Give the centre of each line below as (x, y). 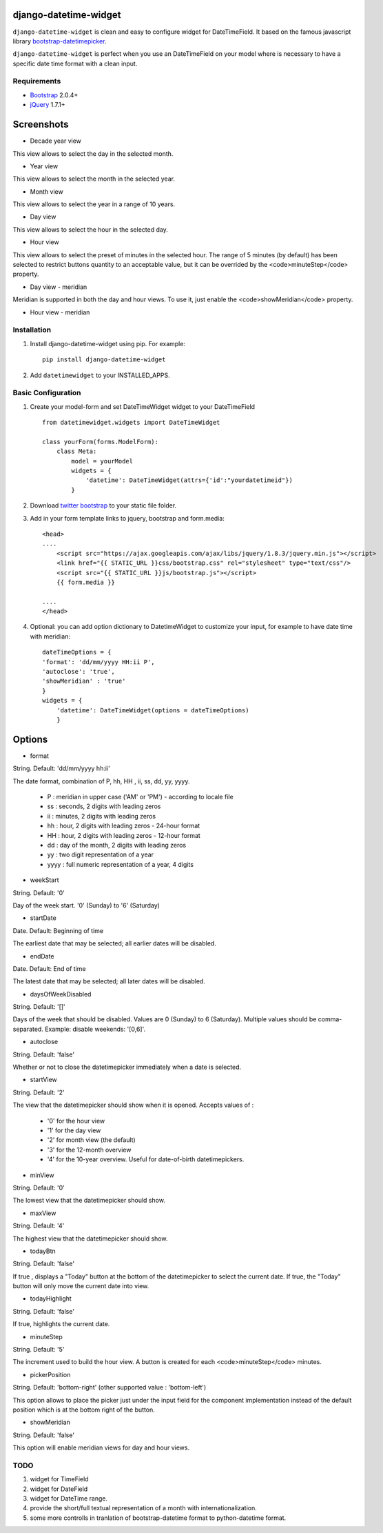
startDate (43, 918)
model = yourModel (102, 461)
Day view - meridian (59, 287)
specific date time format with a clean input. (75, 63)
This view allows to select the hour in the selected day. (90, 229)
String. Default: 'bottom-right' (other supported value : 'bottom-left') (110, 1387)
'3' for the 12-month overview (89, 1150)
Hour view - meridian (60, 312)
